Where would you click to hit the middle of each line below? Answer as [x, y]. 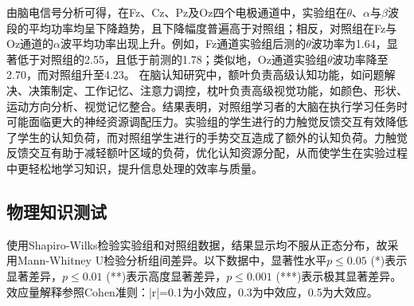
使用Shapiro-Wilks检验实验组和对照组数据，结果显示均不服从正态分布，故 [197, 244]
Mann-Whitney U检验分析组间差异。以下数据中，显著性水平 [172, 260]
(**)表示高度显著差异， [166, 275]
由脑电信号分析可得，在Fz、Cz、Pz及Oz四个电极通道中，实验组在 [177, 12]
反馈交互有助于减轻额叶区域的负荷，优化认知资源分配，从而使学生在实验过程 [207, 153]
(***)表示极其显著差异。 [339, 275]
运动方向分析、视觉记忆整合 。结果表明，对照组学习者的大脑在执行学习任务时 [207, 106]
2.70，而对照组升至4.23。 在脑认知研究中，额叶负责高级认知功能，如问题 [195, 75]
